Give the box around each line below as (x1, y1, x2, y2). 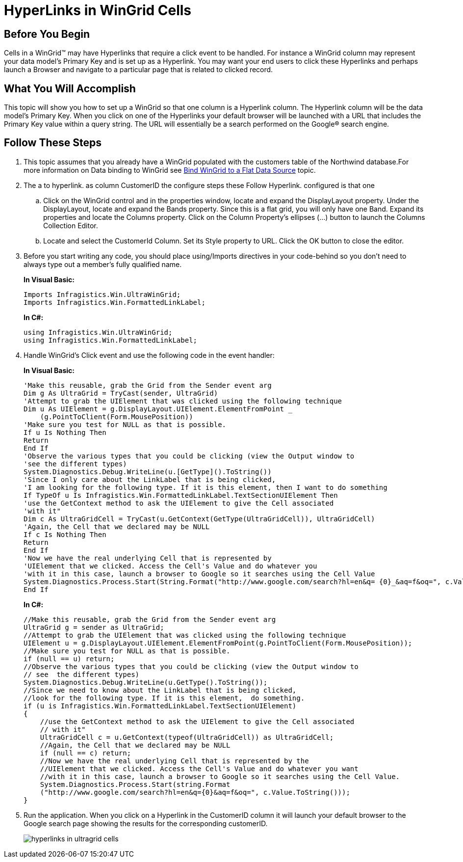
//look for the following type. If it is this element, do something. (24, 694, 305, 702)
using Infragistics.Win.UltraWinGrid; (24, 328, 173, 336)
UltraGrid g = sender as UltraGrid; (24, 623, 164, 631)
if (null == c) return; (40, 749, 131, 757)
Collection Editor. (43, 221, 98, 230)
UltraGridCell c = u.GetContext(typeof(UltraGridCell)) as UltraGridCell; (40, 733, 334, 741)
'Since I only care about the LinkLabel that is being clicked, (24, 475, 276, 484)
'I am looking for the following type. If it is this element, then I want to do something (24, 483, 387, 491)
